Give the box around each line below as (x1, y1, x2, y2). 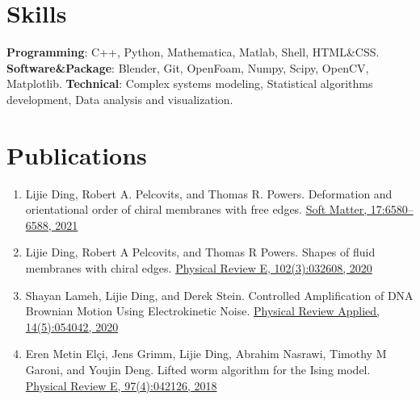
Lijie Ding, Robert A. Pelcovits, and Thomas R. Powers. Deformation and (25, 185, 393, 202)
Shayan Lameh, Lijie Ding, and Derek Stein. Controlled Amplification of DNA (25, 286, 414, 303)
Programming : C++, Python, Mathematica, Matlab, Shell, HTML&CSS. (6, 44, 380, 60)
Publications (6, 138, 147, 171)
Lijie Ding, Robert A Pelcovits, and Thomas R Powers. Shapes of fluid (25, 244, 376, 260)
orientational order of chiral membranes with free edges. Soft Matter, (25, 201, 367, 218)
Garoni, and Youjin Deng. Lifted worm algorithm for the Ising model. (25, 360, 371, 377)
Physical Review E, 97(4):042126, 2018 (25, 377, 217, 394)
